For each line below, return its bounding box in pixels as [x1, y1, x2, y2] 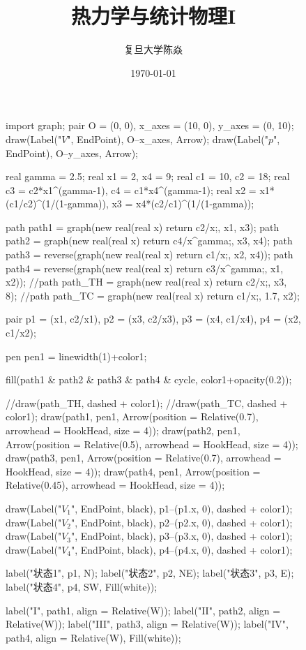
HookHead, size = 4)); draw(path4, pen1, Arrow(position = [6, 464, 261, 478]
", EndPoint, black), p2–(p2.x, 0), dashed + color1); [71, 515, 293, 529]
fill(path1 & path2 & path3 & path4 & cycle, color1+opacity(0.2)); [6, 372, 292, 387]
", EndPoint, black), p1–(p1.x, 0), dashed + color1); [71, 501, 293, 515]
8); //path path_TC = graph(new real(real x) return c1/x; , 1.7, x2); [6, 288, 300, 302]
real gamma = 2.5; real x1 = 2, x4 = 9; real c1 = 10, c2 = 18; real [6, 169, 290, 184]
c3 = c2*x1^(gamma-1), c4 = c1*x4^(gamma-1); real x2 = [6, 182, 257, 197]
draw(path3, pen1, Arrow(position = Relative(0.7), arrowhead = [6, 450, 282, 465]
